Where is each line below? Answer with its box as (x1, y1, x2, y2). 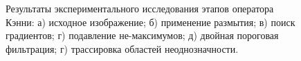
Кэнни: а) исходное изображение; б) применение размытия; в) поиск (6, 14, 295, 29)
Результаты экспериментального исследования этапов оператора (6, 1, 274, 15)
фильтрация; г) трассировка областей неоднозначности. (6, 41, 239, 56)
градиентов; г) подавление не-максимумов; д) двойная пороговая (6, 28, 279, 42)
